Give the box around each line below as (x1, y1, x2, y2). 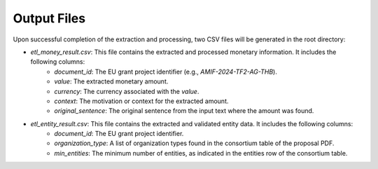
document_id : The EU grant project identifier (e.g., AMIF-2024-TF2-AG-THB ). (54, 67, 278, 76)
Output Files (13, 11, 86, 26)
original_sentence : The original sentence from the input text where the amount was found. (54, 107, 314, 115)
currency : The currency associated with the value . (54, 87, 199, 95)
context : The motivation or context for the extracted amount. (54, 97, 229, 105)
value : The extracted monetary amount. (54, 77, 169, 86)
